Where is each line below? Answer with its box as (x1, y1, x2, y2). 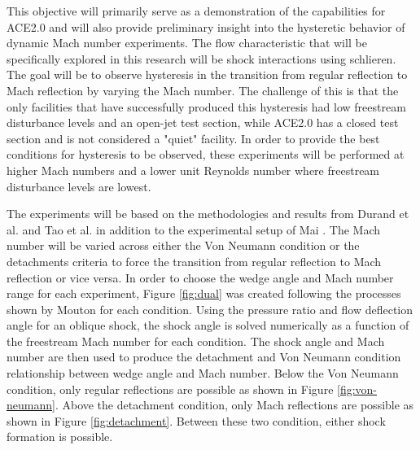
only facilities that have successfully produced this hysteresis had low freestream (7, 98, 406, 115)
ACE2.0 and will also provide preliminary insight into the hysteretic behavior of (7, 18, 405, 35)
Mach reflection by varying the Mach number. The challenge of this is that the (7, 81, 399, 98)
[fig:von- (337, 380, 378, 397)
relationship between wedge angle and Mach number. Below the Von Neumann (7, 365, 399, 382)
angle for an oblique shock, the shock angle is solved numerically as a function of (7, 317, 409, 334)
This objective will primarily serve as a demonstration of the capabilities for (7, 2, 386, 19)
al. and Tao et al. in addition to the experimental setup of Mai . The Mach (7, 221, 381, 238)
